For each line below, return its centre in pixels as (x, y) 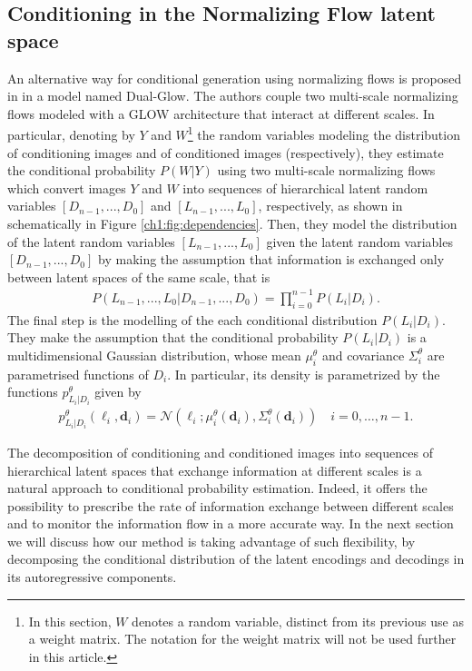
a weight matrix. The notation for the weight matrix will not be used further (242, 639)
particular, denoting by (71, 135)
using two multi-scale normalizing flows (326, 170)
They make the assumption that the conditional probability (173, 337)
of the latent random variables (91, 241)
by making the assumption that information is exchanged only (271, 259)
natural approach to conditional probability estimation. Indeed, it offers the (217, 488)
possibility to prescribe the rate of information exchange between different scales (231, 505)
